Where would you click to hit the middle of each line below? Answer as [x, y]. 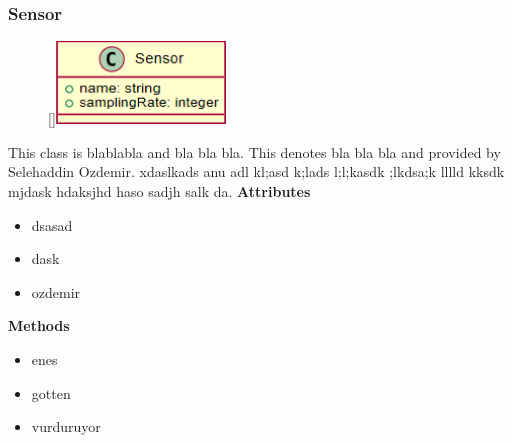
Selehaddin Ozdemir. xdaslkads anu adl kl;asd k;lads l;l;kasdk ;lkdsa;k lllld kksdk [256, 171]
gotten [51, 392]
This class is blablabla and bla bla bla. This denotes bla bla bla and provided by [254, 151]
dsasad [52, 224]
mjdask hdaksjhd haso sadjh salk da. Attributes [159, 191]
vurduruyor [66, 426]
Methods [39, 325]
